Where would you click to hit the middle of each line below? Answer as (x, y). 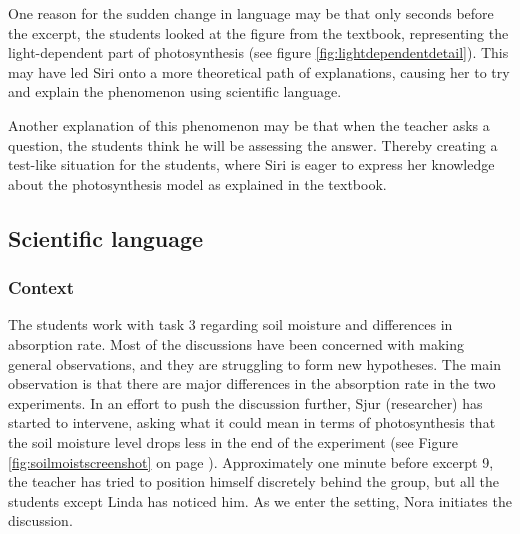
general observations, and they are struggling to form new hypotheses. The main (254, 363)
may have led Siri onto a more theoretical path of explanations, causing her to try (259, 71)
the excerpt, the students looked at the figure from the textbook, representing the (258, 32)
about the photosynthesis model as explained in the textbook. (197, 183)
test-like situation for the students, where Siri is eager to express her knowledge (251, 164)
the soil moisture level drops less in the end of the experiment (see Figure (233, 441)
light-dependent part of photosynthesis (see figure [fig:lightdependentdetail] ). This (258, 52)
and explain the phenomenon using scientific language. (175, 91)
